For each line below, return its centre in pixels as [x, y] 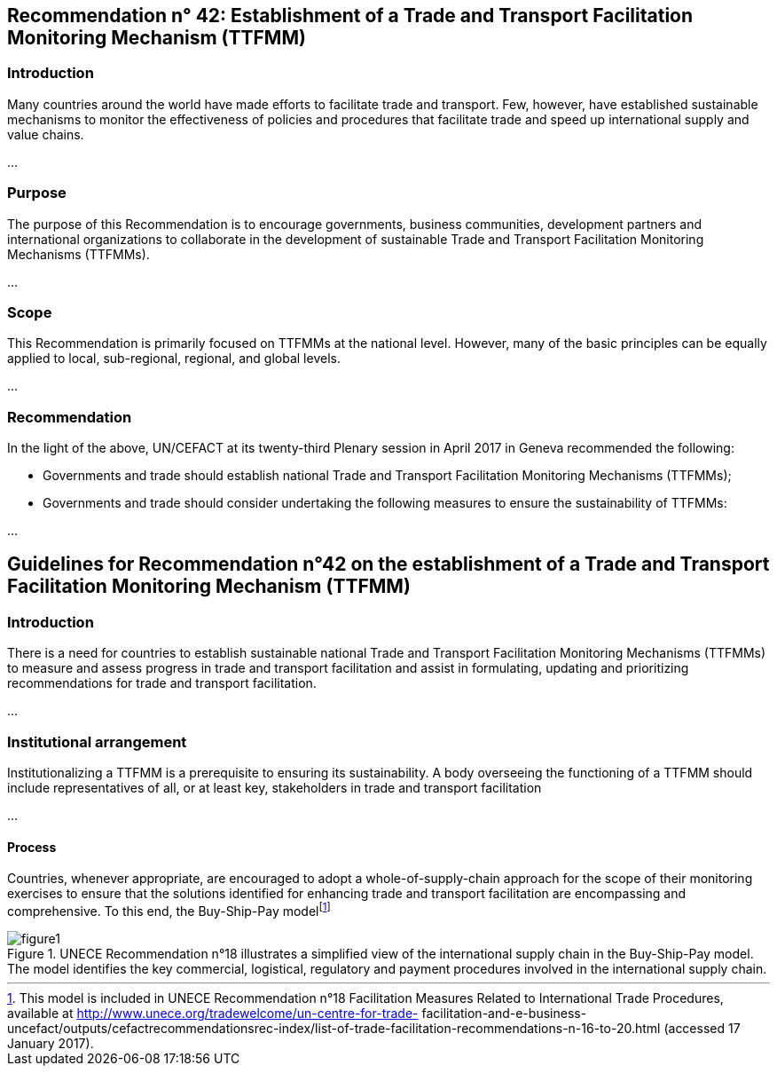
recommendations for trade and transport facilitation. [162, 683]
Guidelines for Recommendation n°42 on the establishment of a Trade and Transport [388, 564]
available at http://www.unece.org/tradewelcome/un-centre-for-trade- [213, 1013]
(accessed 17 [702, 1028]
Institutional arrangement [97, 742]
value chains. [46, 134]
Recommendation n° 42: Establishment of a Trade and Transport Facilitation [350, 16]
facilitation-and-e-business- [504, 1013]
